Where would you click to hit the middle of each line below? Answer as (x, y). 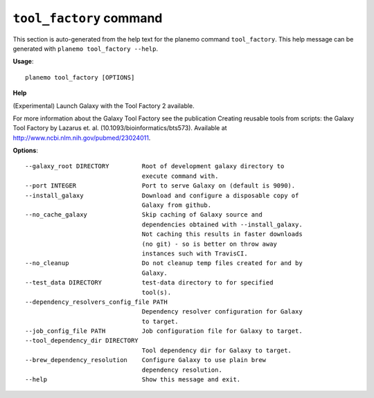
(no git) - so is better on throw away (209, 244)
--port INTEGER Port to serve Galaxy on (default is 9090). (160, 186)
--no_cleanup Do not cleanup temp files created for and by (164, 263)
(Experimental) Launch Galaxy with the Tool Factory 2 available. (104, 106)
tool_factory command (88, 18)
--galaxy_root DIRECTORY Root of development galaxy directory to (155, 166)
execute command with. (180, 176)
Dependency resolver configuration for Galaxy (222, 312)
